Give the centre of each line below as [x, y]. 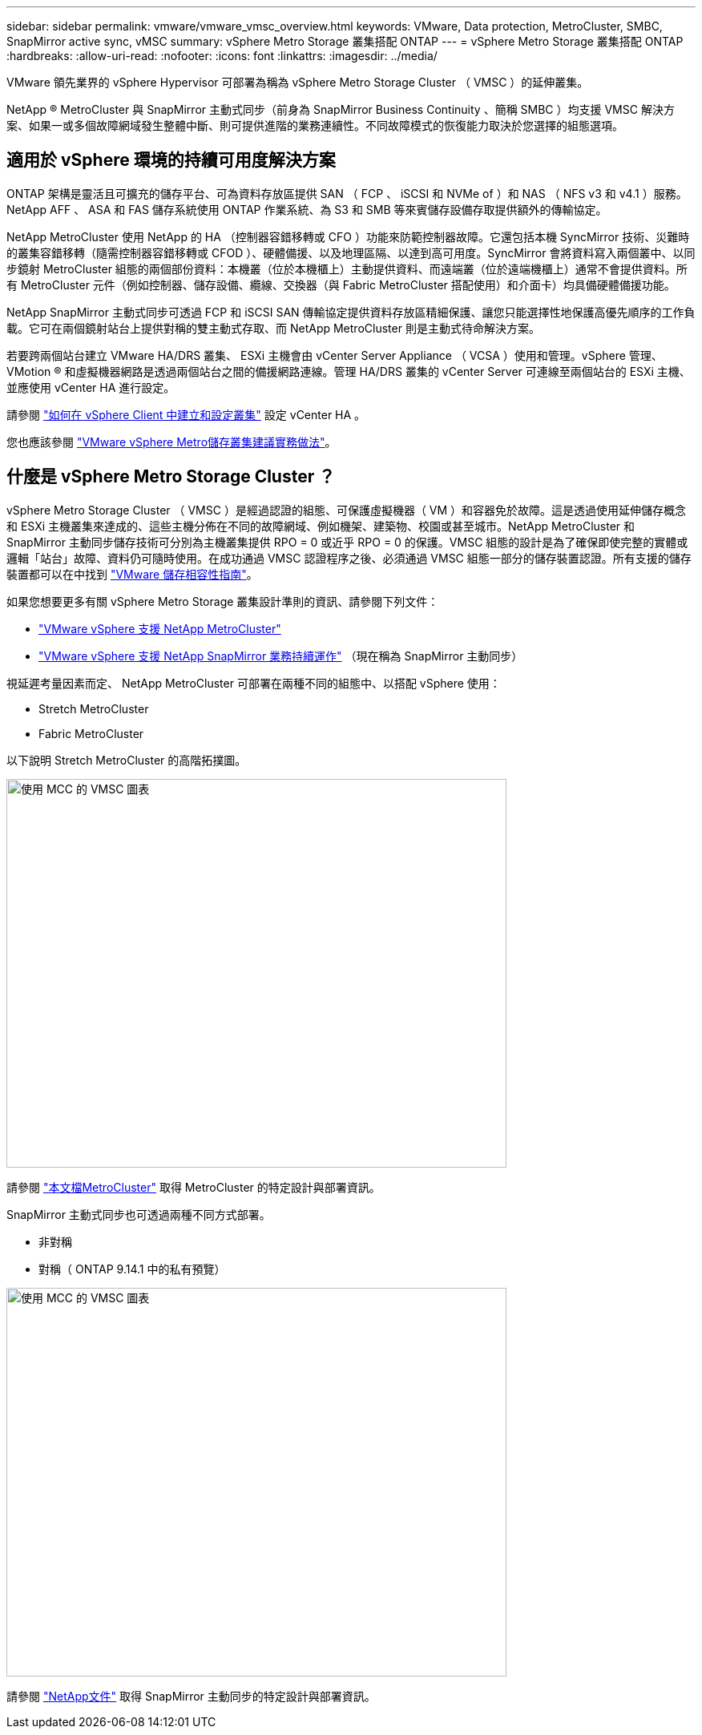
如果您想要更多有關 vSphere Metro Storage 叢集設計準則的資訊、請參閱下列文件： [223, 601]
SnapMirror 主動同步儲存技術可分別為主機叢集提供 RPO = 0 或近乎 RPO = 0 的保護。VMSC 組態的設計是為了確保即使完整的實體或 [347, 542]
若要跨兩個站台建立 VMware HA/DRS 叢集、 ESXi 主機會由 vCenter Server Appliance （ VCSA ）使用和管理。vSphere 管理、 [335, 355]
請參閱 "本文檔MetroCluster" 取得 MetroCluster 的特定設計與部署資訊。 [194, 1187]
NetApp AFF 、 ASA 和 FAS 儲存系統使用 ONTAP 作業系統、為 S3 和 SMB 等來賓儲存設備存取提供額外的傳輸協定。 [307, 209]
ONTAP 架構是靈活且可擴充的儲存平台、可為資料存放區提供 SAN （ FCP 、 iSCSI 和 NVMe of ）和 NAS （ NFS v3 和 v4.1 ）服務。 [347, 193]
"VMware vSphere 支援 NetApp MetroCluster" [160, 628]
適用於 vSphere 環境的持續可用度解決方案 [171, 160]
